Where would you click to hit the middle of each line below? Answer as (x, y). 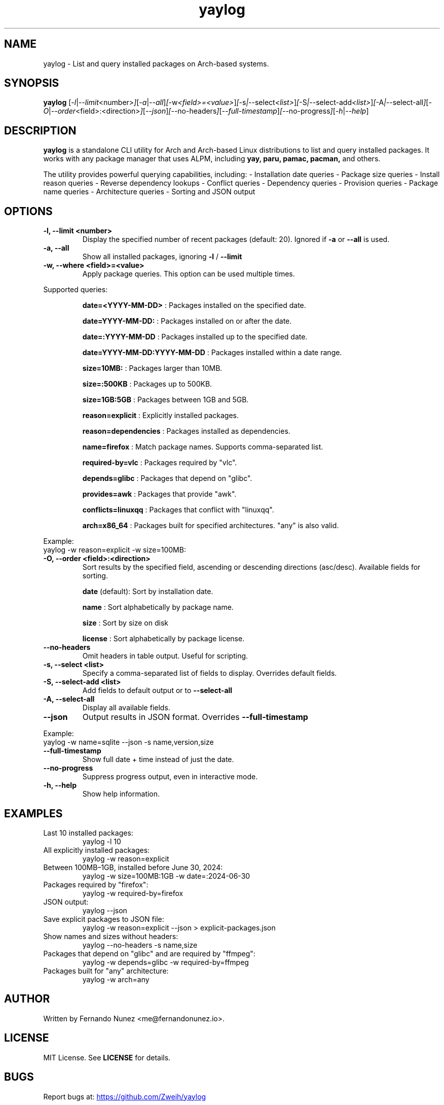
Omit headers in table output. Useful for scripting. (165, 656)
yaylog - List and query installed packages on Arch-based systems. (156, 63)
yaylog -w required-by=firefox (133, 893)
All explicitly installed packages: (97, 850)
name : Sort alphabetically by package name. (158, 607)
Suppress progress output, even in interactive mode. (170, 777)
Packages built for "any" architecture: (106, 971)
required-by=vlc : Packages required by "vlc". (160, 463)
